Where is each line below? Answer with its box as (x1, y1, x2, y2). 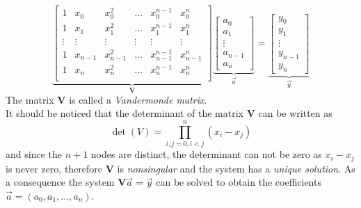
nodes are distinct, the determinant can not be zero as (90, 147, 322, 161)
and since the (6, 147, 62, 161)
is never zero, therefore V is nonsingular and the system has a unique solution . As (6, 161, 355, 175)
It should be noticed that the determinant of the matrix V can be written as (6, 106, 332, 120)
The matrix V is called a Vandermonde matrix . (6, 92, 207, 106)
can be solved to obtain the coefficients (156, 175, 321, 189)
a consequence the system (6, 175, 115, 189)
